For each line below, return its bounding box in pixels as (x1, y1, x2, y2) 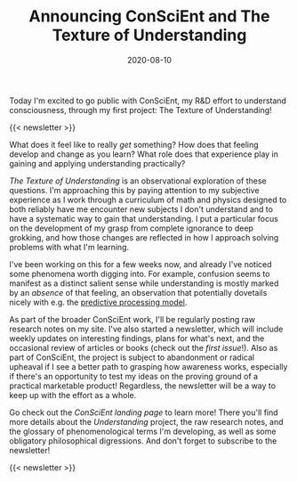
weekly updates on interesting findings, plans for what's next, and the (9, 332, 265, 344)
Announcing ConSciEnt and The (28, 6, 270, 27)
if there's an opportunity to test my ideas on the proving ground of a (9, 371, 259, 381)
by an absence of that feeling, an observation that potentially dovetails (9, 287, 268, 298)
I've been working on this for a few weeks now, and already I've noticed (9, 258, 273, 269)
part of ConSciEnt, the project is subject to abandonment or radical (9, 352, 255, 363)
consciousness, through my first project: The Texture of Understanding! (9, 104, 273, 115)
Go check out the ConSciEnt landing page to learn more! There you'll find (9, 407, 278, 418)
